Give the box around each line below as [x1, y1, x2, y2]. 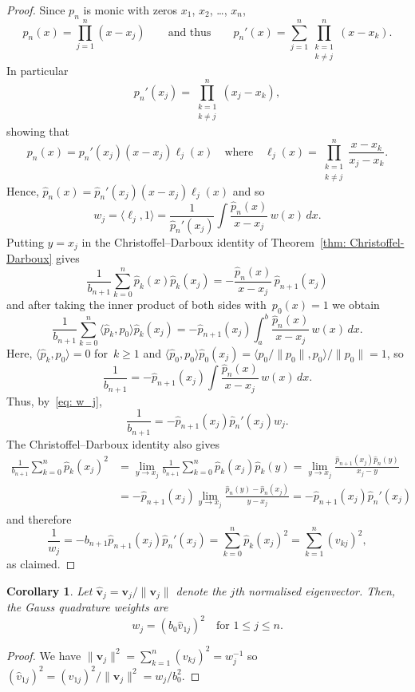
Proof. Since [6, 2, 65, 18]
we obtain [332, 296, 380, 313]
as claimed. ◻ [6, 556, 76, 572]
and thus [168, 26, 211, 38]
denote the [176, 582, 227, 599]
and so [232, 182, 265, 199]
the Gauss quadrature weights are [6, 599, 168, 615]
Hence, [6, 182, 39, 199]
